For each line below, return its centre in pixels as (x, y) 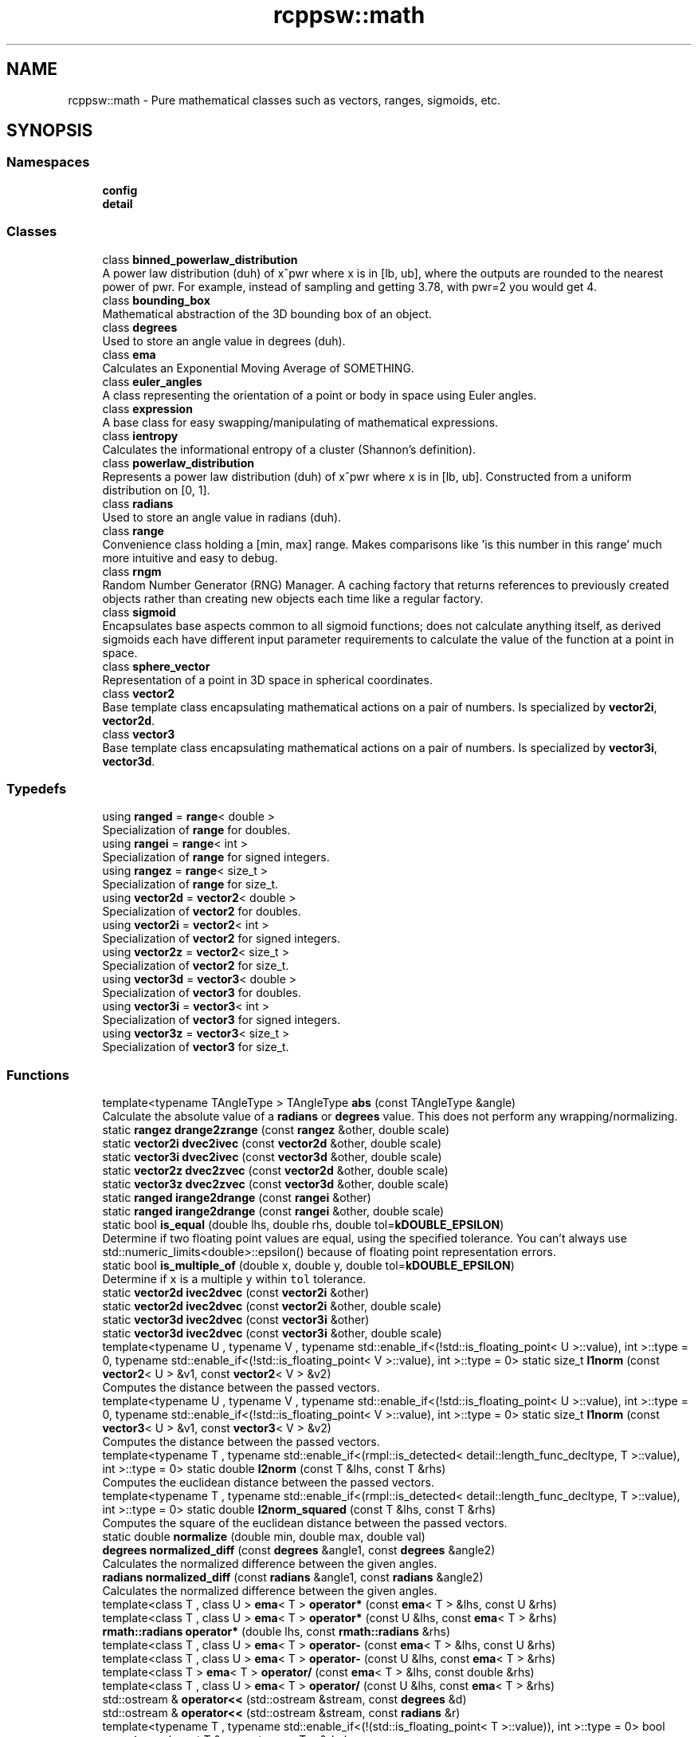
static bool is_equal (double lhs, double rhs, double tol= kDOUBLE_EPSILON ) (303, 1225)
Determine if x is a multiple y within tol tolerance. (234, 1279)
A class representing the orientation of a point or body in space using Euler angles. (320, 395)
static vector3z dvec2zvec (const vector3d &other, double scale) (276, 1184)
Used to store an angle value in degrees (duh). (224, 341)
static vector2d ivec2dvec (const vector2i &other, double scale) (272, 1306)
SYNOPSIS (50, 131)
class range (133, 530)
